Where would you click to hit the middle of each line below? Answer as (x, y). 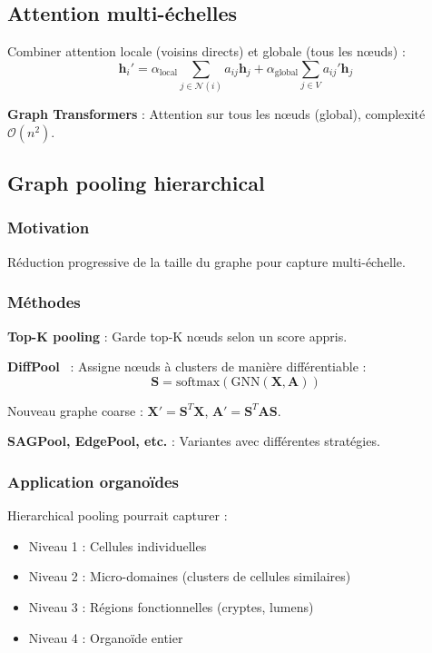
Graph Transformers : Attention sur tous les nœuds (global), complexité (216, 114)
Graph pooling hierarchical (136, 183)
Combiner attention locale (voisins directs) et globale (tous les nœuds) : (206, 51)
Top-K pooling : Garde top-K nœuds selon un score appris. (177, 336)
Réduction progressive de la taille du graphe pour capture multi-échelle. (206, 261)
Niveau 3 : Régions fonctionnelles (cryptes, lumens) (171, 606)
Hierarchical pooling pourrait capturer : (118, 515)
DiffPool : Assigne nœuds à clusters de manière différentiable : (187, 366)
